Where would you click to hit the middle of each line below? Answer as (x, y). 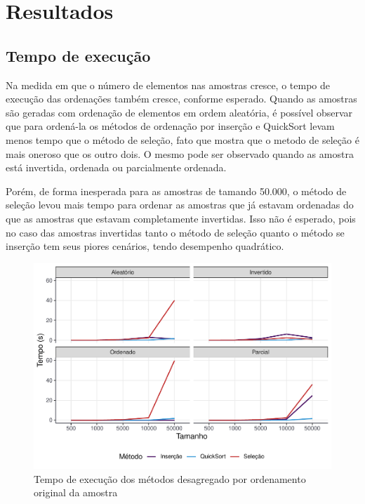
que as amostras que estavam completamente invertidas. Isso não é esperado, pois (181, 218)
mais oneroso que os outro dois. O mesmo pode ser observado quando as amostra (180, 153)
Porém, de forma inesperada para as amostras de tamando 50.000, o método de (176, 191)
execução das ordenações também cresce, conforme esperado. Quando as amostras (181, 99)
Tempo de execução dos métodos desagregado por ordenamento (170, 478)
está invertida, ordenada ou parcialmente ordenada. (116, 167)
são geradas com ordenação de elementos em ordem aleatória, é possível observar (179, 112)
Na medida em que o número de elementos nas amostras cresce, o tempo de (168, 85)
